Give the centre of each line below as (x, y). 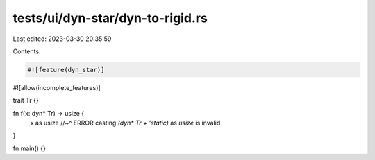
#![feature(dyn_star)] (66, 70)
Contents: (27, 51)
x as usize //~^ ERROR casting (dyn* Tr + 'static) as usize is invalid (125, 123)
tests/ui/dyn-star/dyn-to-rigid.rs (110, 18)
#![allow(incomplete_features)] (57, 87)
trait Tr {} (26, 100)
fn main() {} (30, 148)
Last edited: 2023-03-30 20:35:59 (62, 39)
